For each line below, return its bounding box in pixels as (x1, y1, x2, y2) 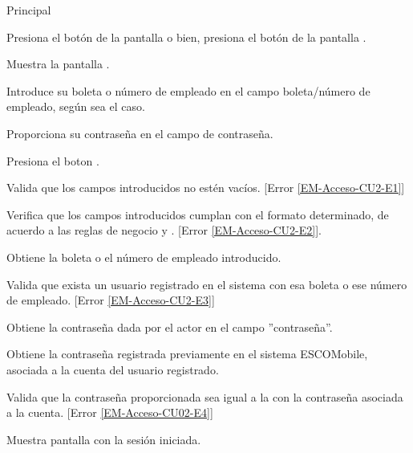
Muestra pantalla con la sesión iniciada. (6, 431, 201, 447)
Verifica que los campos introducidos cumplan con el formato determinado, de (6, 206, 389, 222)
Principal (6, 2, 51, 18)
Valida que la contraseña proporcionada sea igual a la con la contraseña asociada (6, 388, 403, 405)
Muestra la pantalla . (6, 55, 110, 72)
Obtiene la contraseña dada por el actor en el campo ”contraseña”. (6, 318, 333, 335)
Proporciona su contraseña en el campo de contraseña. (6, 124, 273, 141)
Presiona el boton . (6, 152, 99, 169)
